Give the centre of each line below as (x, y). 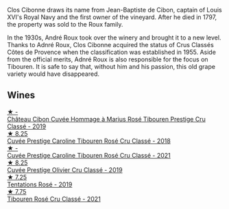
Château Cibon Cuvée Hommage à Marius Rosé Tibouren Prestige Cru (106, 119)
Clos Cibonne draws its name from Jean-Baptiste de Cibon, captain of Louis (114, 10)
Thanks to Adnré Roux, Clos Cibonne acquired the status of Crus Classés (110, 45)
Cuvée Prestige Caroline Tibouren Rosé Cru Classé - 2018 (89, 141)
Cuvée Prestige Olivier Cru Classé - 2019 (65, 169)
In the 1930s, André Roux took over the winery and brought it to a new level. (114, 38)
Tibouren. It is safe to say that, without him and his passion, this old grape (111, 67)
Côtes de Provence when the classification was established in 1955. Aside (111, 52)
